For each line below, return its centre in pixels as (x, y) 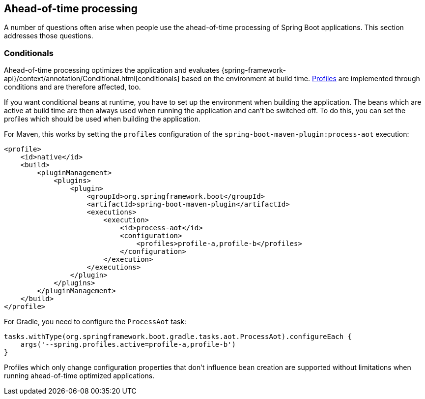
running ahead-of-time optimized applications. (79, 376)
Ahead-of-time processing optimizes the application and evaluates (112, 70)
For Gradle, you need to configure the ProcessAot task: (95, 322)
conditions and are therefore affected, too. (72, 87)
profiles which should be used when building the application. (102, 119)
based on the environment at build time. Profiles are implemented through (301, 79)
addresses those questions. (49, 36)
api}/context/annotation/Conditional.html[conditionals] (92, 79)
